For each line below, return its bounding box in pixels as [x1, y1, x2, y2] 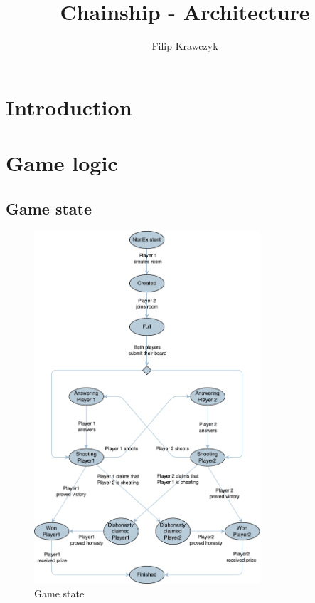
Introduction [6, 92, 132, 121]
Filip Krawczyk [151, 38, 218, 53]
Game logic [6, 148, 118, 177]
